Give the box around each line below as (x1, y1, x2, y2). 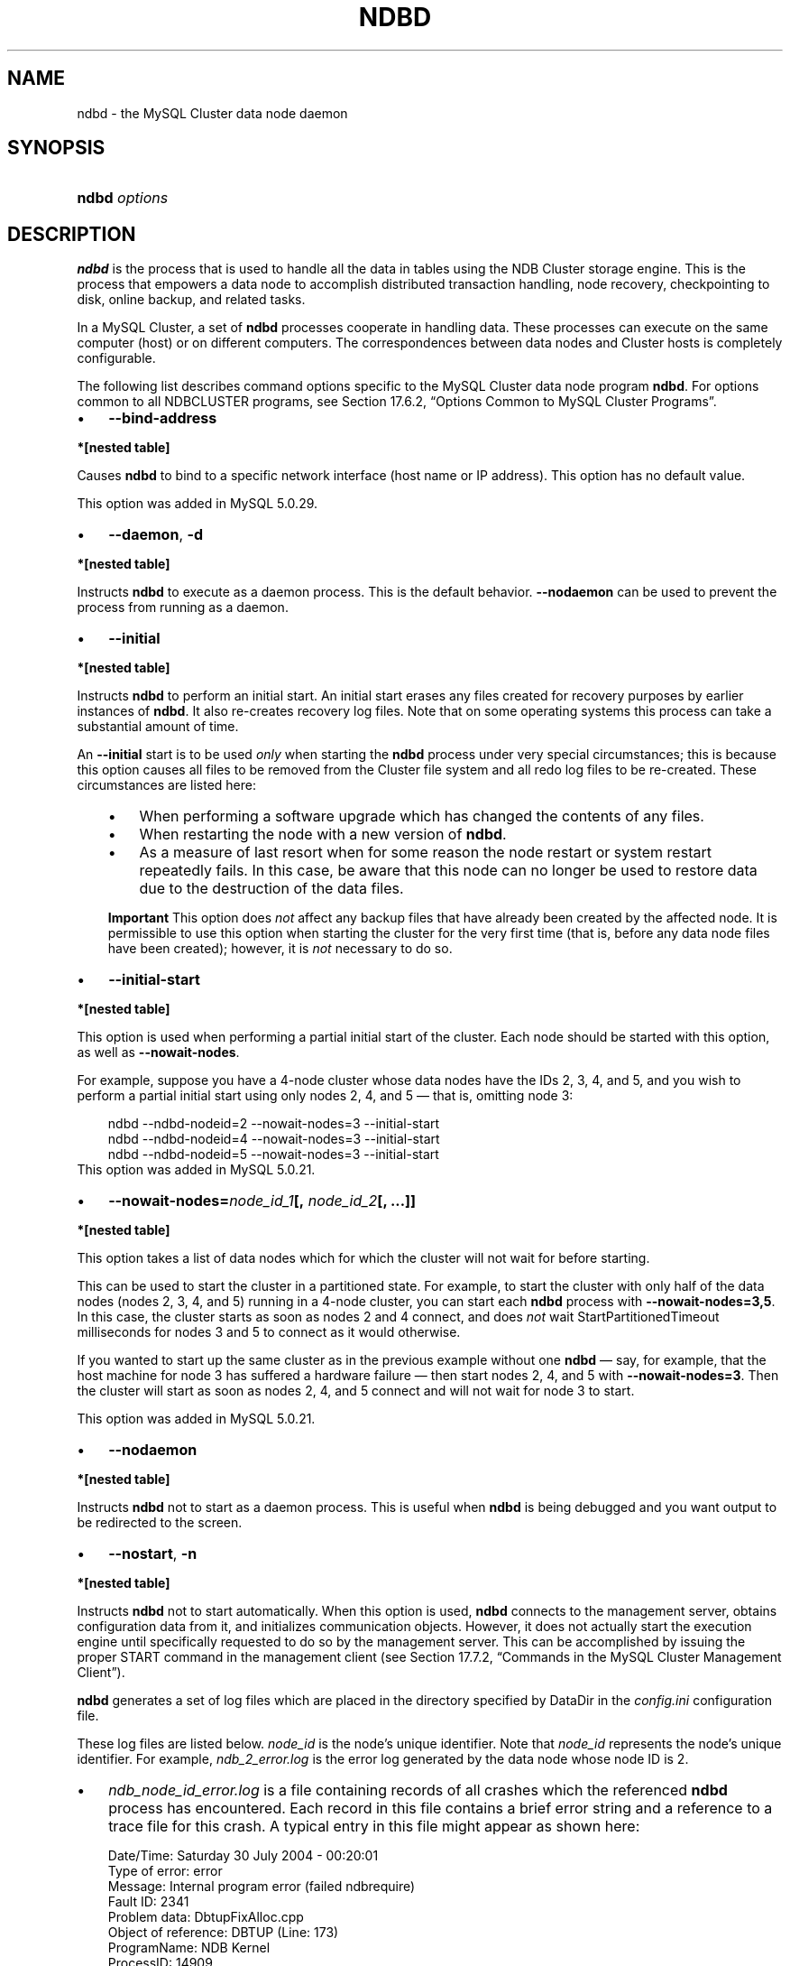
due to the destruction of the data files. (139, 879, 404, 898)
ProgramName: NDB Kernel (107, 1940, 271, 1956)
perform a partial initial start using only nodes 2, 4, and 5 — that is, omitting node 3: (77, 1088, 574, 1104)
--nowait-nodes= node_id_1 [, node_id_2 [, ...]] (108, 1192, 417, 1210)
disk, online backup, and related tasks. (77, 292, 306, 308)
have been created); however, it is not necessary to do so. (107, 941, 453, 957)
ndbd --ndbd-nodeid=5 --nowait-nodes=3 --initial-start (107, 1146, 439, 1163)
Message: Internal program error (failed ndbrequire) (107, 1878, 416, 1895)
